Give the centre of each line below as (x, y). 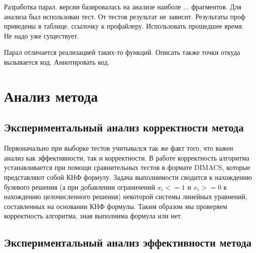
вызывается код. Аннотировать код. (57, 62)
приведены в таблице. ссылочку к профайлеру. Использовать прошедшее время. (124, 26)
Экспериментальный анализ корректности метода (124, 127)
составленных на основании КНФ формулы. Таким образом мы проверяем (116, 206)
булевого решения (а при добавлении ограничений (80, 187)
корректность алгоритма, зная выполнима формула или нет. (93, 216)
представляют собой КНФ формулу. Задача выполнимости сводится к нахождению (128, 177)
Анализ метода (51, 96)
